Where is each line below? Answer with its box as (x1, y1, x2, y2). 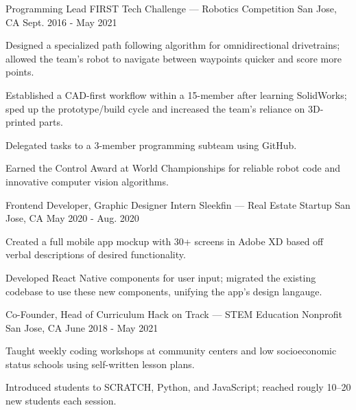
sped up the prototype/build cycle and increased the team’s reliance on (5, 101, 305, 115)
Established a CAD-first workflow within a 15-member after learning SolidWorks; (5, 87, 347, 102)
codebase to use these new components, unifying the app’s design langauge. (5, 284, 322, 298)
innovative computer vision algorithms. (5, 174, 169, 188)
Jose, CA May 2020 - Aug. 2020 (5, 211, 139, 225)
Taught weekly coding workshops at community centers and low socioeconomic (5, 343, 337, 358)
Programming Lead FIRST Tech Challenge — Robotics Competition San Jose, (5, 1, 337, 15)
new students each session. (5, 394, 117, 408)
